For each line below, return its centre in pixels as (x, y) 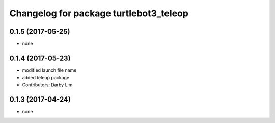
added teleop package (46, 78)
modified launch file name (49, 70)
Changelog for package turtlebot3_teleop (99, 13)
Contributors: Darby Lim (47, 85)
